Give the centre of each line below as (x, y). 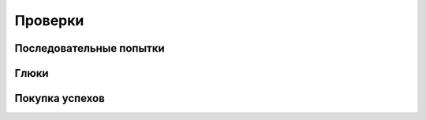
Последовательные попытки (90, 48)
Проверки (49, 20)
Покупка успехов (60, 98)
